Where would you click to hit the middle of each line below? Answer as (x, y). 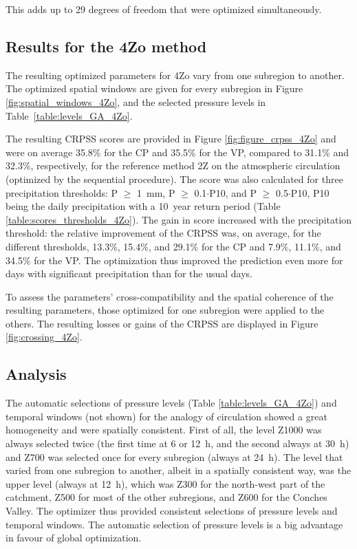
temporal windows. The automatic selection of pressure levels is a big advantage (174, 524)
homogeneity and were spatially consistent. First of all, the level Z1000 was (164, 430)
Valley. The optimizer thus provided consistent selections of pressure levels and (172, 511)
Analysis (36, 374)
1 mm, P (156, 192)
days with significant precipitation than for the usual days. (129, 273)
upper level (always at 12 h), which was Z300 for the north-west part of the (165, 483)
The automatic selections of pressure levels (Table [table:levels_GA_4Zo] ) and (171, 403)
